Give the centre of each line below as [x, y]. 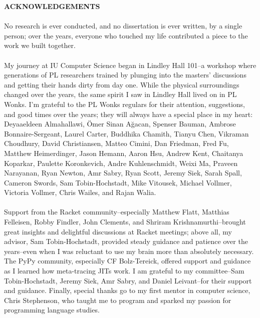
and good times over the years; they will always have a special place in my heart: [128, 114]
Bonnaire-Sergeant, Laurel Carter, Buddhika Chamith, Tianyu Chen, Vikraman [126, 133]
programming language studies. [52, 310]
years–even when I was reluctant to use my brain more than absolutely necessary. [129, 251]
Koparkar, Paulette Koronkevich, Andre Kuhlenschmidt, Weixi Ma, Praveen [121, 163]
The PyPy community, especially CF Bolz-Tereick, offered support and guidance [127, 261]
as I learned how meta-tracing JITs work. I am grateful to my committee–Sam [124, 271]
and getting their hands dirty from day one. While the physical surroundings [122, 84]
